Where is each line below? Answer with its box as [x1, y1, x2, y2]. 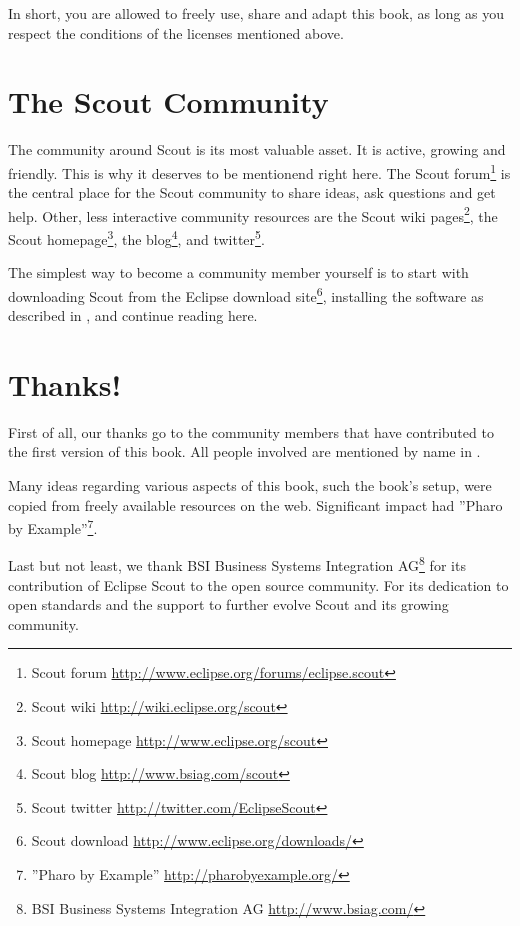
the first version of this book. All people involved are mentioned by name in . [8, 441, 481, 462]
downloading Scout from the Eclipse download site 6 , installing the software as [8, 282, 484, 306]
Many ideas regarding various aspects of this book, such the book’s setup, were [8, 475, 492, 495]
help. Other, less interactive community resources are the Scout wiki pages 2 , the [8, 202, 498, 226]
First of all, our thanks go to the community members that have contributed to [8, 421, 494, 442]
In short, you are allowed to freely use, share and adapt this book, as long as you [8, 3, 505, 23]
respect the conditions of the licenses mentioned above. [8, 22, 344, 43]
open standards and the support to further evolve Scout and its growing [8, 594, 449, 615]
